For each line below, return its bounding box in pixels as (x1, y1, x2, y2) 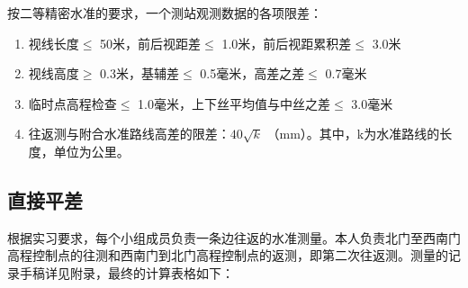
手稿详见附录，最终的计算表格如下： (19, 263, 234, 282)
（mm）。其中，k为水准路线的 (266, 124, 440, 143)
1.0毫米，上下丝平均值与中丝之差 (138, 94, 331, 112)
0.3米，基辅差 (100, 64, 180, 83)
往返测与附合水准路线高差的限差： (28, 124, 230, 143)
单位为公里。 (53, 141, 130, 160)
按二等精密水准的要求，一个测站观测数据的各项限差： (7, 4, 322, 22)
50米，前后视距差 (100, 33, 202, 52)
